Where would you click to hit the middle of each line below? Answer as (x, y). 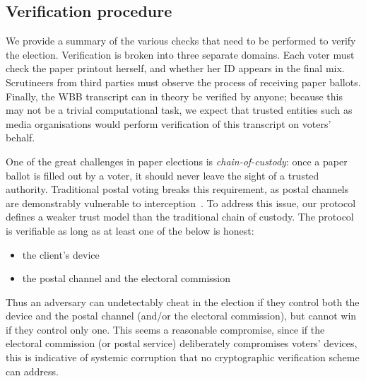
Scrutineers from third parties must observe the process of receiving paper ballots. (183, 82)
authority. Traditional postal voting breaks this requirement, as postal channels (177, 189)
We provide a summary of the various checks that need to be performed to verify (181, 41)
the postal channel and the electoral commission (126, 278)
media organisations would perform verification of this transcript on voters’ (169, 123)
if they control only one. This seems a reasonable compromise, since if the (165, 329)
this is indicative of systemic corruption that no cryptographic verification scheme (183, 357)
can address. (32, 371)
